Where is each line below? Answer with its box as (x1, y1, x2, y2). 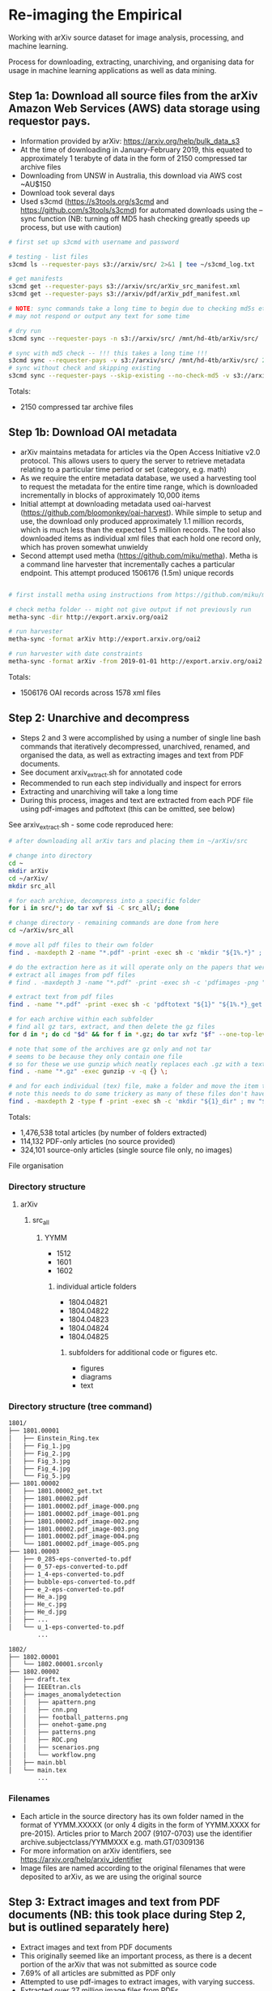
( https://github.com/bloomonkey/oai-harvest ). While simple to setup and (19, 507, 262, 517)
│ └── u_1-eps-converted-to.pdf (8, 1622, 125, 1631)
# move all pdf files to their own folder (8, 941, 154, 949)
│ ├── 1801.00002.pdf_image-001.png (8, 1509, 139, 1518)
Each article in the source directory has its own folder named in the (19, 1811, 244, 1820)
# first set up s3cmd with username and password (8, 238, 180, 246)
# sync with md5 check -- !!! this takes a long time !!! (8, 349, 208, 357)
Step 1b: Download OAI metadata (8, 425, 178, 439)
